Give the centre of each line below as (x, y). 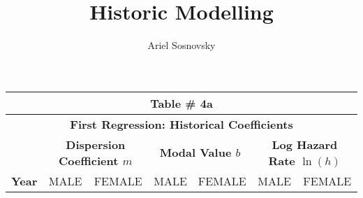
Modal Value (195, 153)
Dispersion (96, 144)
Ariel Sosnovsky (181, 45)
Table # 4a (181, 103)
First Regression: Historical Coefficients (181, 124)
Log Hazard (305, 144)
